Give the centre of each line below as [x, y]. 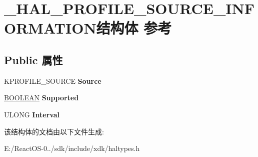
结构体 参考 [134, 28]
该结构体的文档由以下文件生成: [54, 131]
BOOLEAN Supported [41, 98]
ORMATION [50, 28]
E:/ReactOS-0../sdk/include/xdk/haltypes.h [72, 148]
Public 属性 [33, 59]
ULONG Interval [32, 114]
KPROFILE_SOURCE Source [53, 81]
